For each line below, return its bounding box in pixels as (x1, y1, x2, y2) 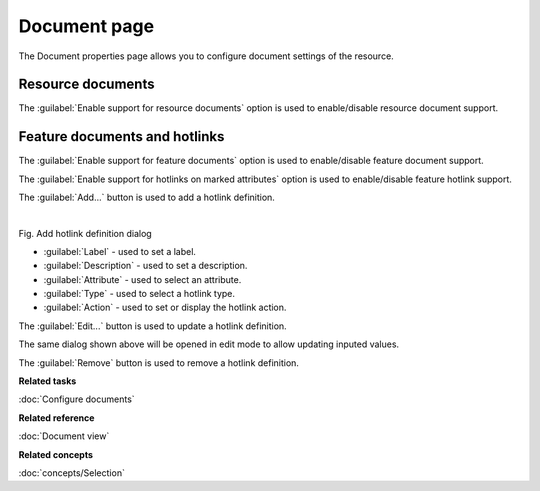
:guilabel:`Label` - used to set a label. (43, 245, 197, 257)
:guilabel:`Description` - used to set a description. (43, 260, 248, 272)
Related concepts (18, 448, 94, 460)
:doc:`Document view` (18, 430, 110, 442)
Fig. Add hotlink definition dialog (18, 227, 152, 239)
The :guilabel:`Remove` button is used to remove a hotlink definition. (18, 356, 300, 369)
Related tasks (18, 375, 77, 387)
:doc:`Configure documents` (18, 393, 135, 405)
